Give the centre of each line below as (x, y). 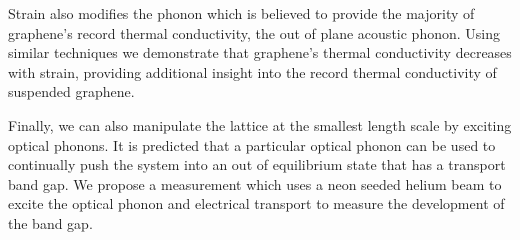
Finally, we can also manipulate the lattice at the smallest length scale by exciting (260, 124)
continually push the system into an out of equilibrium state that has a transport (257, 164)
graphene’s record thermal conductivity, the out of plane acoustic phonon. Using (254, 32)
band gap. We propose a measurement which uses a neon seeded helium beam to (255, 183)
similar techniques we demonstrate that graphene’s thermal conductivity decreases (260, 52)
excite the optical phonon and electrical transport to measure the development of (256, 203)
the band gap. (50, 222)
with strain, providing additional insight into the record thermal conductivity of (252, 71)
